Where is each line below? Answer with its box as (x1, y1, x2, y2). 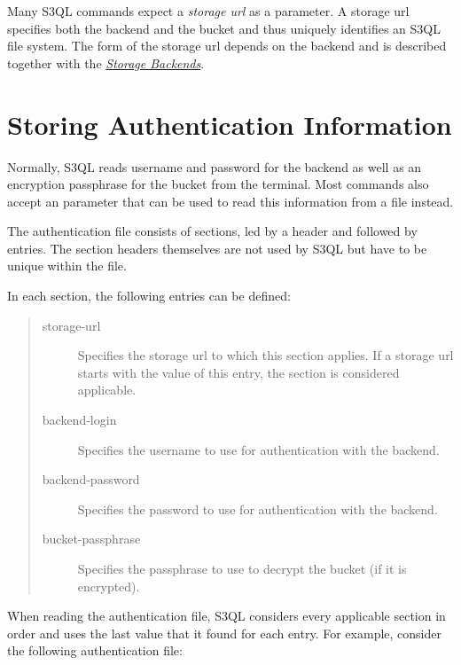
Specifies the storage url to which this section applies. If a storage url (77, 346, 454, 364)
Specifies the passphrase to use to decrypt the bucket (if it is (77, 559, 407, 577)
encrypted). (77, 576, 140, 595)
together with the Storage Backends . (7, 53, 205, 72)
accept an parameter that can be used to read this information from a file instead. (7, 192, 454, 210)
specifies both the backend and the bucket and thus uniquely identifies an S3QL (7, 19, 441, 37)
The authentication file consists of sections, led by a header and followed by (7, 222, 418, 240)
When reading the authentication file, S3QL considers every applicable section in (7, 606, 446, 625)
